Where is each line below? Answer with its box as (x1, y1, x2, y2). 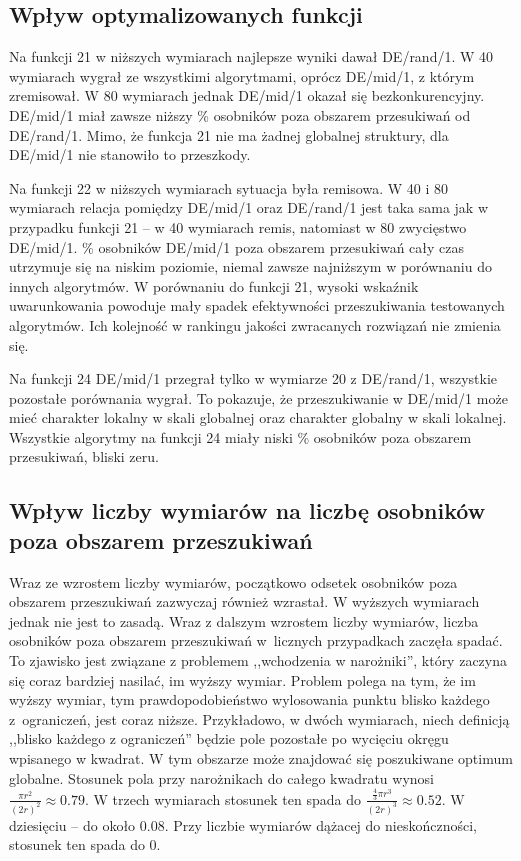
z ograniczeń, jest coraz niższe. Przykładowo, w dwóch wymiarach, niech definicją (9, 708, 510, 729)
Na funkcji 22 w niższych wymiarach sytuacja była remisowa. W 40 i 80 (9, 177, 448, 198)
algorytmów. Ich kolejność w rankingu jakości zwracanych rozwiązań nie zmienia (9, 314, 501, 335)
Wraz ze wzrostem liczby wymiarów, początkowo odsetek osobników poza (9, 571, 458, 592)
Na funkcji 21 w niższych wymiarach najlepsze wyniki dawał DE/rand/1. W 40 (9, 46, 494, 67)
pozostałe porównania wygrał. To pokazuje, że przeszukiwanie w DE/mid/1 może (9, 387, 508, 408)
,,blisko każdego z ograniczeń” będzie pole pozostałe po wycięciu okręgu (9, 728, 449, 749)
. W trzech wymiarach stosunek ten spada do (84, 788, 361, 809)
